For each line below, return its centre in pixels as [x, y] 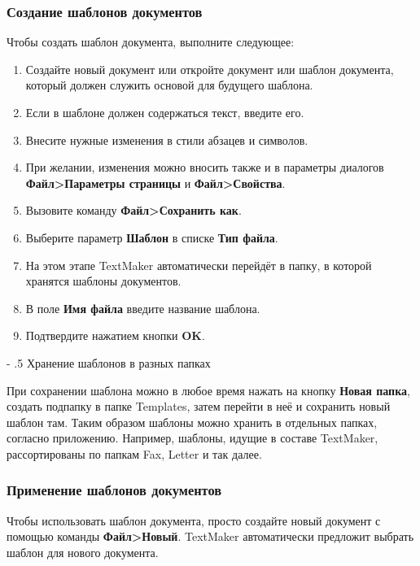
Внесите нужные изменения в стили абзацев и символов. [167, 139]
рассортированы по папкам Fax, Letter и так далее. [134, 453]
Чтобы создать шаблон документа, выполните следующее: [151, 42]
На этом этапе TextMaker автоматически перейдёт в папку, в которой [199, 265]
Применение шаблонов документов [114, 490]
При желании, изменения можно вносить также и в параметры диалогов [205, 167]
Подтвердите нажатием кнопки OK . [115, 335]
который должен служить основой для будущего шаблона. [169, 85]
